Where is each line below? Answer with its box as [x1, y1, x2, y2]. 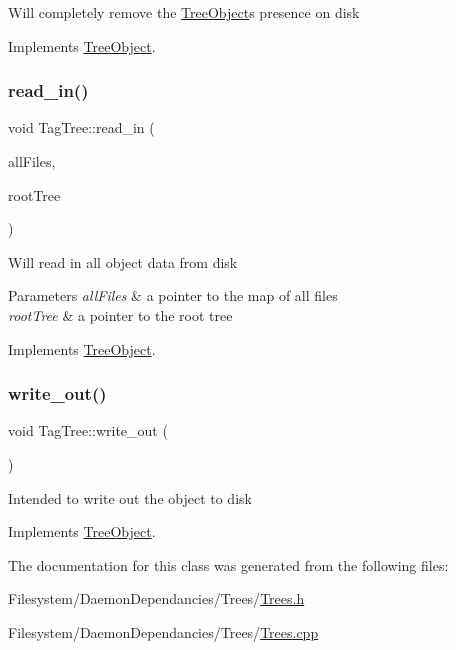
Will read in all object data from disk [8, 251, 238, 272]
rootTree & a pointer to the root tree [8, 304, 233, 325]
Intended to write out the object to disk [8, 487, 252, 508]
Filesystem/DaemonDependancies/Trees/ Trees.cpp [8, 621, 319, 642]
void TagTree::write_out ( [8, 420, 168, 441]
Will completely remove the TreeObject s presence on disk [8, 2, 360, 22]
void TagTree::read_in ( [8, 117, 155, 138]
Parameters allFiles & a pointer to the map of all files [8, 285, 338, 306]
